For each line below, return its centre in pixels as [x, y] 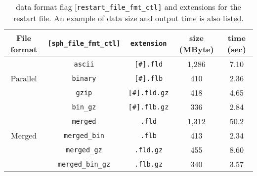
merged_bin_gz [84, 164]
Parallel [24, 78]
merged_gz [84, 150]
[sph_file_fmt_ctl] [84, 43]
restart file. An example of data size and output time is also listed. [128, 18]
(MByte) [196, 49]
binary [84, 78]
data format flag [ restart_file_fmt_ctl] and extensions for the [128, 7]
